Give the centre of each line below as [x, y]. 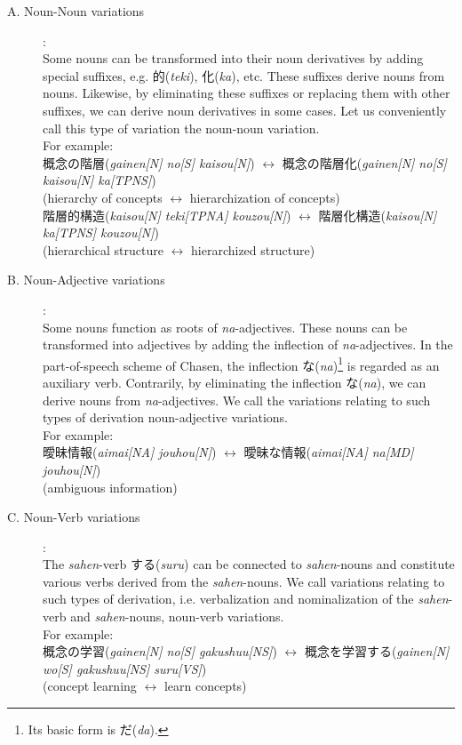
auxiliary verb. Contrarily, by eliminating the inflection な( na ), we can [235, 382]
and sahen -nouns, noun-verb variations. [177, 617]
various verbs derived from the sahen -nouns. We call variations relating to [244, 581]
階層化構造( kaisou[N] [378, 215]
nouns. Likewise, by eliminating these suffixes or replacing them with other [247, 93]
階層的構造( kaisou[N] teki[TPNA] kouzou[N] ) [167, 215]
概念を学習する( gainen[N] [377, 651]
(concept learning [90, 686]
